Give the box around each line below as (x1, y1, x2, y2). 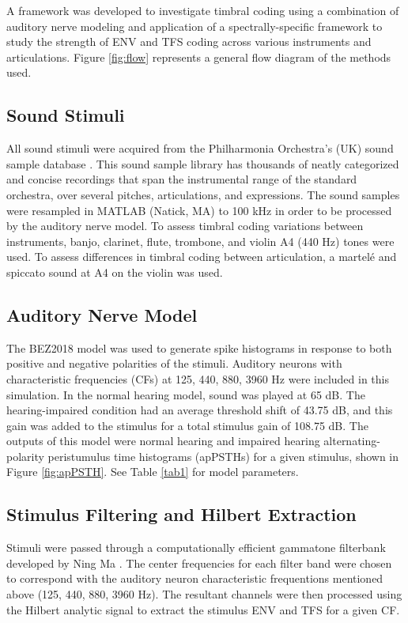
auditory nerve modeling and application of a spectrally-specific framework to (6, 17, 383, 34)
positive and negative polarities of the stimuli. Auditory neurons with (6, 355, 342, 372)
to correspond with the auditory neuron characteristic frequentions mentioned (6, 570, 383, 587)
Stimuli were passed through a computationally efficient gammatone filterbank (6, 539, 386, 556)
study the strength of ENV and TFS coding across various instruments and (6, 33, 372, 50)
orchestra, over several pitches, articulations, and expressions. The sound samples (6, 186, 400, 202)
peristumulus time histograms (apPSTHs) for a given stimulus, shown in (47, 447, 399, 464)
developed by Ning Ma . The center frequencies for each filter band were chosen (6, 554, 392, 571)
